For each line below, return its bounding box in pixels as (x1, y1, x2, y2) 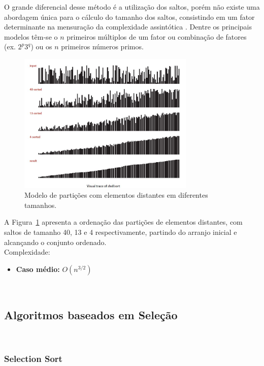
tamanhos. (24, 199, 57, 210)
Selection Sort (4, 352, 62, 365)
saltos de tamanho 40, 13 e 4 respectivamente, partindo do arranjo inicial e (4, 227, 237, 237)
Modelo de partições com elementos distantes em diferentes (24, 190, 208, 200)
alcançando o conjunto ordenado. (4, 236, 107, 247)
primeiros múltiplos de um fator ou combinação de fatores (67, 31, 247, 42)
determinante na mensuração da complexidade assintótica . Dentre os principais (4, 21, 252, 32)
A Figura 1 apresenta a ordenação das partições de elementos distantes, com (4, 217, 243, 227)
